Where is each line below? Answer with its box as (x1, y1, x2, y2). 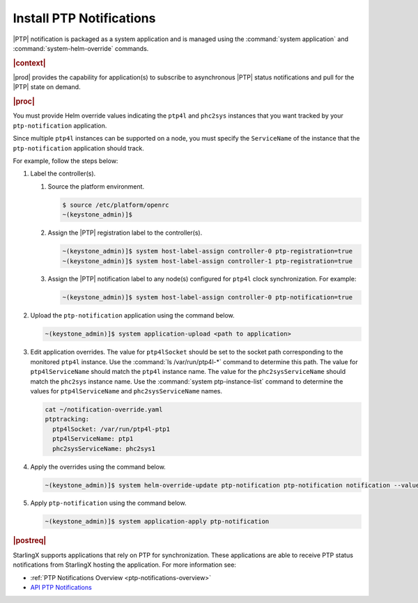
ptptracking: (45, 415, 90, 423)
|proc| (13, 97, 35, 107)
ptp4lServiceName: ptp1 (52, 435, 134, 443)
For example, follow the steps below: (13, 157, 118, 165)
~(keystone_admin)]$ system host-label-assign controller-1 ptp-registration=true (62, 257, 353, 265)
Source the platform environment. (47, 182, 145, 191)
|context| (13, 58, 46, 68)
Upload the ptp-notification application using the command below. (30, 311, 235, 320)
